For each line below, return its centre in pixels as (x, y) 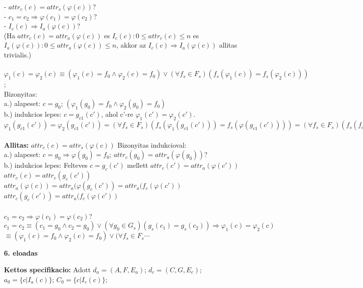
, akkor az (131, 45)
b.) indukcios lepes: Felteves (46, 165)
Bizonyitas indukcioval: (152, 144)
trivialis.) (18, 54)
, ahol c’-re (117, 114)
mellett (138, 165)
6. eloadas (21, 253)
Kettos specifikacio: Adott (47, 269)
